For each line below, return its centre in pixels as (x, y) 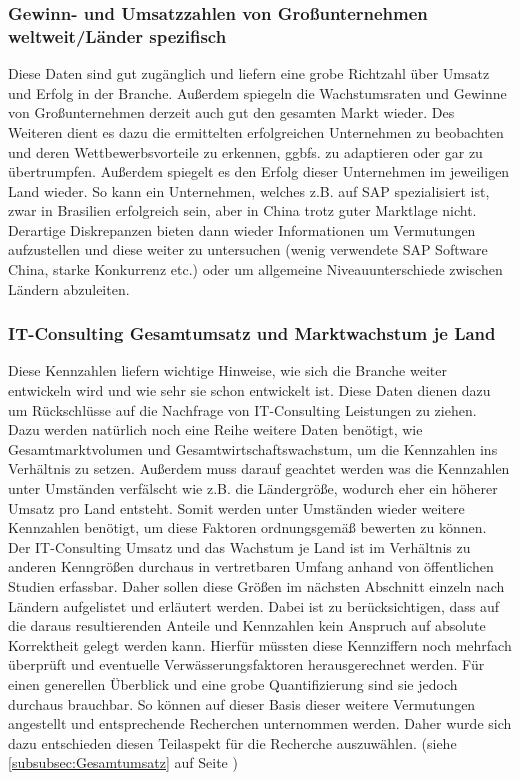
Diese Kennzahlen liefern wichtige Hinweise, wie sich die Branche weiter (227, 370)
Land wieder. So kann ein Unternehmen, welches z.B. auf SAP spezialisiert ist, (249, 190)
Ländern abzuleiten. (69, 288)
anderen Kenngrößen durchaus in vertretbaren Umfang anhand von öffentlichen (251, 566)
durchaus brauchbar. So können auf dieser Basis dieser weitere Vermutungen (242, 703)
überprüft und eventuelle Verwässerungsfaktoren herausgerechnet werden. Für (246, 664)
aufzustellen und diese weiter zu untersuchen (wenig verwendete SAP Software (248, 249)
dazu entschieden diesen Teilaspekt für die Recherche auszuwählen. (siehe (232, 742)
